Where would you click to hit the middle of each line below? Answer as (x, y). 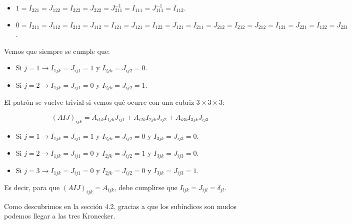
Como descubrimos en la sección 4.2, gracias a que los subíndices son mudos (120, 206)
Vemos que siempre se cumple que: (57, 51)
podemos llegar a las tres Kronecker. (60, 216)
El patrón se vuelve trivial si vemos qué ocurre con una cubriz (99, 102)
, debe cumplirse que (146, 187)
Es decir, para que (32, 187)
